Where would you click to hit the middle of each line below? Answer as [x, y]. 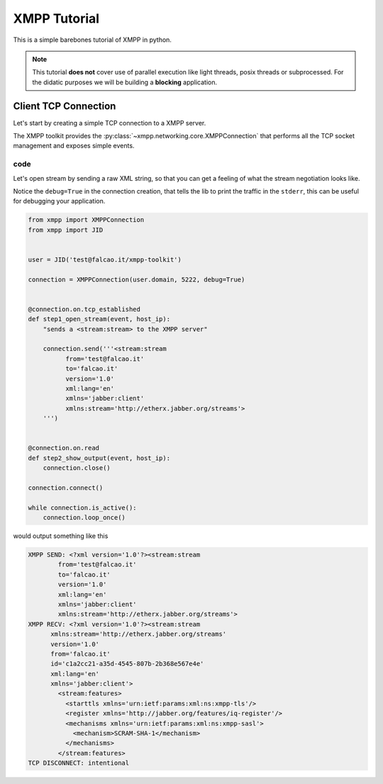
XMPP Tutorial [56, 18]
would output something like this [61, 536]
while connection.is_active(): [83, 508]
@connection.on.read [63, 448]
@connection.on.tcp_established [84, 309]
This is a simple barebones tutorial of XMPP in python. [92, 40]
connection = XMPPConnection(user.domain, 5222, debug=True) [137, 279]
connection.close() [77, 468]
